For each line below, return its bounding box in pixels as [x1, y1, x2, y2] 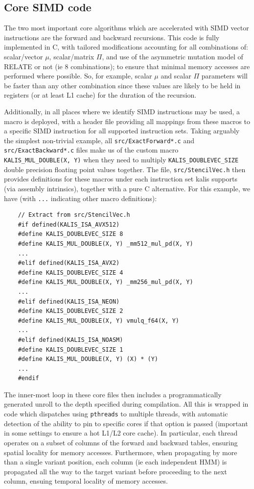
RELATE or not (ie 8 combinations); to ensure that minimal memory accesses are [4, 61, 250, 71]
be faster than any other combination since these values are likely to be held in [4, 80, 241, 90]
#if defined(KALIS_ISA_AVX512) [18, 221, 120, 228]
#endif [18, 375, 39, 382]
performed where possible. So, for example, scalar [4, 71, 152, 81]
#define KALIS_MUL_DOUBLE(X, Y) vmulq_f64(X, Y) [18, 317, 179, 324]
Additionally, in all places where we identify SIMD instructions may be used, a [4, 106, 240, 116]
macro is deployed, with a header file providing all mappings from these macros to [4, 116, 250, 126]
